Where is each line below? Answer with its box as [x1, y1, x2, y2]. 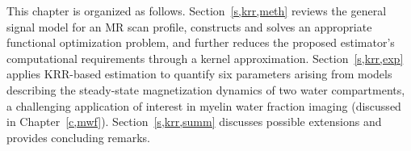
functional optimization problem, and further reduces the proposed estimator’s [6, 34, 395, 51]
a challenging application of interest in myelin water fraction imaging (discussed [6, 97, 401, 114]
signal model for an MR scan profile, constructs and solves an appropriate [6, 18, 372, 35]
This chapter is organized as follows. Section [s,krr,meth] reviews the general [6, 2, 387, 19]
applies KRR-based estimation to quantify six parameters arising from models [6, 65, 392, 82]
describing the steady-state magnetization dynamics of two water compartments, [6, 81, 405, 98]
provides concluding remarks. [6, 128, 151, 145]
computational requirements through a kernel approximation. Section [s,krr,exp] [6, 49, 404, 66]
